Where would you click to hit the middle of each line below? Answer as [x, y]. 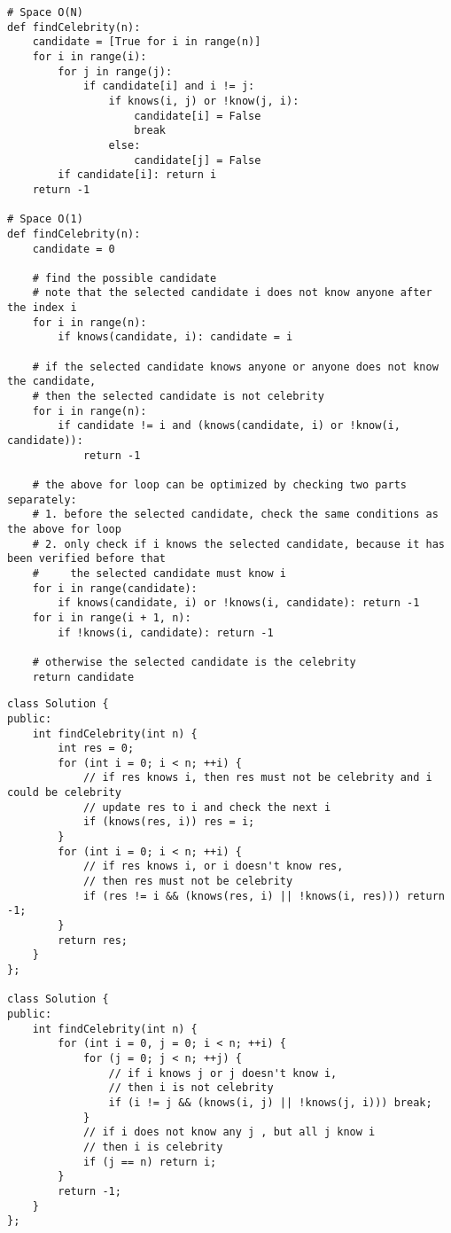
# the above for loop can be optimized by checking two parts [220, 485]
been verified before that [86, 559]
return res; [93, 940]
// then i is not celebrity [191, 1088]
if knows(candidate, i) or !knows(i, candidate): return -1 [239, 603]
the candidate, [52, 382]
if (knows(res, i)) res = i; [169, 822]
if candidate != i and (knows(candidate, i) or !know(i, [229, 426]
